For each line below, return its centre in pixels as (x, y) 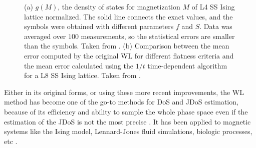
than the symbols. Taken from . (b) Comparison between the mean (127, 46)
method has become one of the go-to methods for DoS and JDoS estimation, (121, 102)
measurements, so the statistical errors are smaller (158, 36)
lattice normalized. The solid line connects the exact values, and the (129, 16)
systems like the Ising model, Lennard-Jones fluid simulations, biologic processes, (128, 131)
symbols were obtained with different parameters (99, 26)
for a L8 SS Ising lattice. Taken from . (82, 75)
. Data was (216, 26)
